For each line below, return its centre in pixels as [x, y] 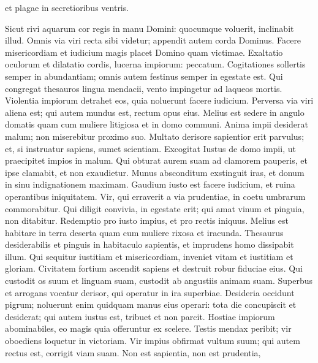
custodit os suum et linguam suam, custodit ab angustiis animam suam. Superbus [159, 281]
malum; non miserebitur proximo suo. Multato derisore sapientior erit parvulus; [155, 136]
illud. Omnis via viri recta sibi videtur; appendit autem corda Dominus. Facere [153, 40]
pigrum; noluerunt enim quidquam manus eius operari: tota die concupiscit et [151, 304]
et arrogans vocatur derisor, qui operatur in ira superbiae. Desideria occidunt [150, 292]
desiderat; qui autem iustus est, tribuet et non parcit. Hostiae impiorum [140, 316]
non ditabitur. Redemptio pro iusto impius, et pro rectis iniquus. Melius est [147, 220]
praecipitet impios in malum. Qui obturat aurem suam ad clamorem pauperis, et [156, 160]
